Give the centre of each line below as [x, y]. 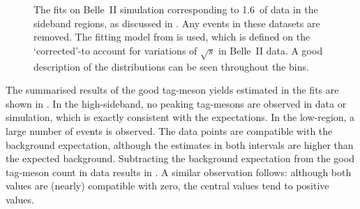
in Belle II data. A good [271, 50]
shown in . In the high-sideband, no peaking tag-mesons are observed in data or [176, 103]
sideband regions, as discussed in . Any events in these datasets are [177, 23]
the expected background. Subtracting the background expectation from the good [180, 158]
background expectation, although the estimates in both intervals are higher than [180, 144]
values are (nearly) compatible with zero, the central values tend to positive [167, 186]
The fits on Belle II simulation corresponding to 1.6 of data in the [176, 9]
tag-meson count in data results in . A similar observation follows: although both [179, 172]
